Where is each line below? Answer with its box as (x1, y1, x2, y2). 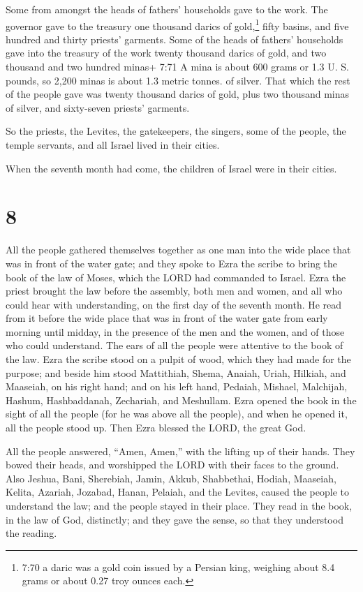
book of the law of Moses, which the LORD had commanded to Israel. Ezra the (6, 269, 346, 284)
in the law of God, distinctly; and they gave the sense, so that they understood (6, 512, 343, 526)
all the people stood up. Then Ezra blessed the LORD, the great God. (6, 420, 306, 435)
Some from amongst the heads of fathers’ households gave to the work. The (6, 2, 328, 16)
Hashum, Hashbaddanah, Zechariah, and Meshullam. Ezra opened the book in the (6, 392, 357, 407)
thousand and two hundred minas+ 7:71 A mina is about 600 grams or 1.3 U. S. (6, 59, 349, 74)
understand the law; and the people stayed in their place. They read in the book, (6, 498, 353, 512)
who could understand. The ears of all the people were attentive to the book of (6, 338, 343, 353)
